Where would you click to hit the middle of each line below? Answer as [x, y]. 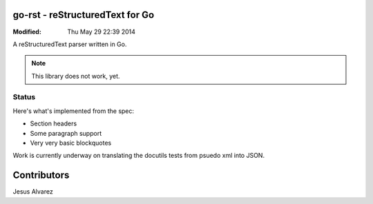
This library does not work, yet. [76, 76]
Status [24, 97]
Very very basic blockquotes [71, 143]
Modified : [27, 32]
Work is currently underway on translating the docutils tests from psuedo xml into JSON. [139, 156]
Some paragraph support [66, 133]
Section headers [54, 123]
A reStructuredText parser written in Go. [70, 44]
